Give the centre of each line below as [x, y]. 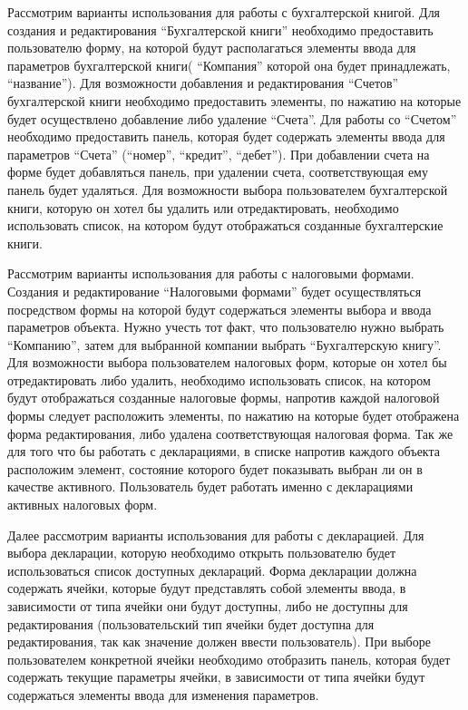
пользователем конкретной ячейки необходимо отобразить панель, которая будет [229, 659]
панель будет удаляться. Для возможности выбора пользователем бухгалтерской [228, 189]
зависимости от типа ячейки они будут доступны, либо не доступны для [208, 606]
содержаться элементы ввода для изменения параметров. [163, 694]
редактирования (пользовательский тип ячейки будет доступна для [191, 623]
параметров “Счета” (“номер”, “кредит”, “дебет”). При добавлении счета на [219, 154]
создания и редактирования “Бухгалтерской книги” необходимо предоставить [220, 29]
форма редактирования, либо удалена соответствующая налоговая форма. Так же [230, 433]
